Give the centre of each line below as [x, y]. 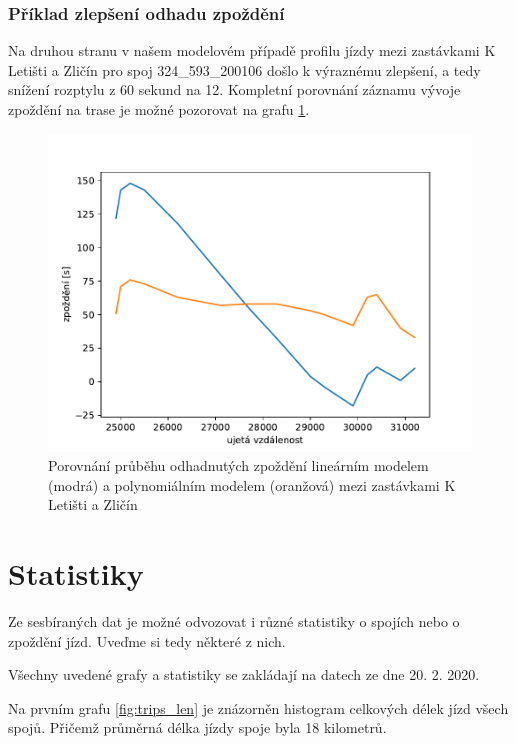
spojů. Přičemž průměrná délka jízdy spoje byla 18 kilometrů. [197, 727]
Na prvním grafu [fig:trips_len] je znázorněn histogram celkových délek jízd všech [258, 707]
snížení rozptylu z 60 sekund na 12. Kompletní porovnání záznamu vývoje [234, 89]
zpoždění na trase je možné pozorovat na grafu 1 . [159, 109]
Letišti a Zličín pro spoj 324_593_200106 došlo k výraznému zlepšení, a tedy [244, 69]
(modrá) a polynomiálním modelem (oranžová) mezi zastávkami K [252, 484]
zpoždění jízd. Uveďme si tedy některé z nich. [147, 640]
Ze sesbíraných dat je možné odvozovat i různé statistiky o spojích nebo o [234, 621]
